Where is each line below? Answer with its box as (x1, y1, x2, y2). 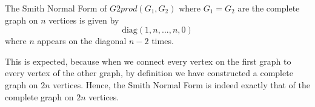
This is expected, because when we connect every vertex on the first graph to (5, 54, 291, 67)
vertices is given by (48, 13, 119, 26)
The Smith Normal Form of (5, 2, 107, 14)
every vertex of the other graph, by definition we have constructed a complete (5, 66, 293, 79)
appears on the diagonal (37, 34, 127, 47)
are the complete (237, 2, 300, 14)
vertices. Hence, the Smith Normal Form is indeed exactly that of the (53, 78, 310, 91)
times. (151, 34, 174, 47)
